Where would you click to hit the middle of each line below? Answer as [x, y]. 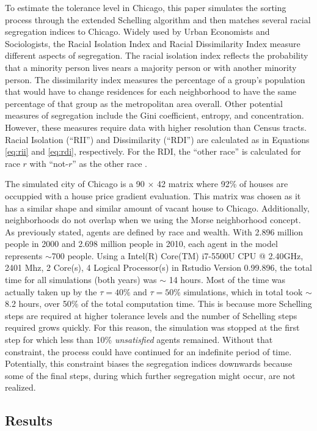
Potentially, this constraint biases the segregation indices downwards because [149, 363]
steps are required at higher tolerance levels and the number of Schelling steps [151, 315]
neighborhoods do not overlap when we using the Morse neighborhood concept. [153, 220]
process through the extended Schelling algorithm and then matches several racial [158, 19]
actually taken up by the [51, 291]
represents [24, 255]
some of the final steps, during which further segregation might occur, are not [150, 375]
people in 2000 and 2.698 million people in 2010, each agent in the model [141, 244]
